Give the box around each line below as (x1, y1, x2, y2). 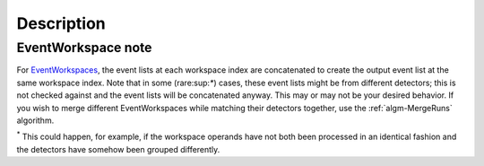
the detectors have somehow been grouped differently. (16, 144, 220, 154)
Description (16, 13, 107, 33)
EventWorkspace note (16, 39, 152, 56)
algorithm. (16, 115, 55, 126)
